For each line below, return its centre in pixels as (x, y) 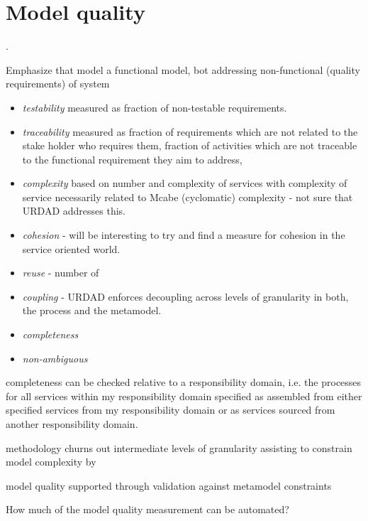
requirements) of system (58, 84)
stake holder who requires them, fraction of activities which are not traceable (190, 145)
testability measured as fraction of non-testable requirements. (155, 107)
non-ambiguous (55, 358)
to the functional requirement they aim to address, (132, 159)
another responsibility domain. (72, 424)
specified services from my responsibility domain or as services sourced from (171, 410)
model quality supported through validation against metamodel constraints (169, 485)
